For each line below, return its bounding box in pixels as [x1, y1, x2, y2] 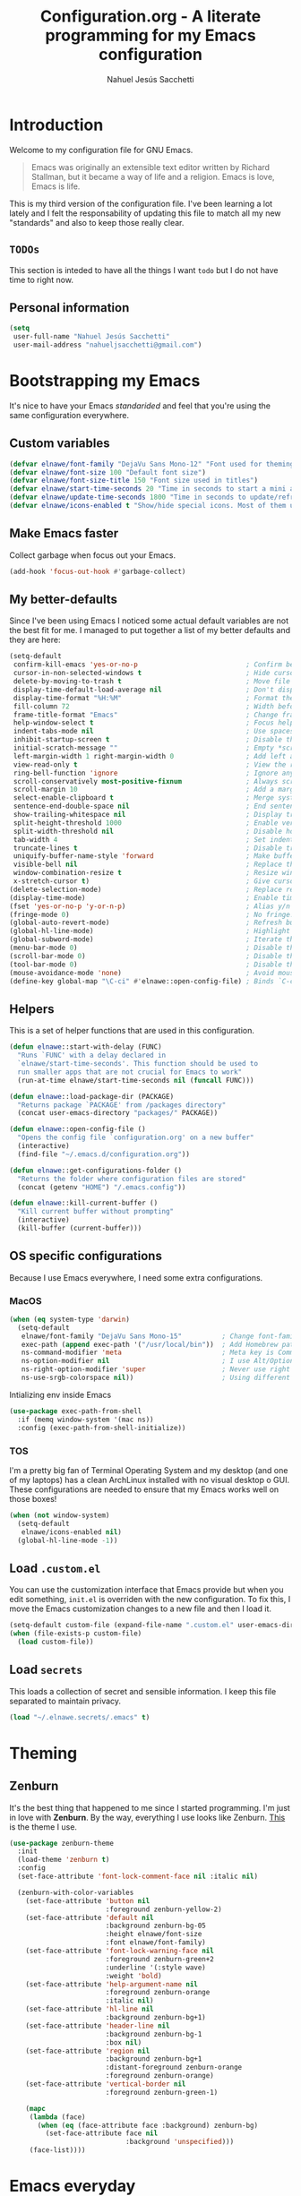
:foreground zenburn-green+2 [105, 1954, 215, 1963]
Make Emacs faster [9, 526, 119, 541]
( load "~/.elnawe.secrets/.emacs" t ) [9, 1712, 150, 1721]
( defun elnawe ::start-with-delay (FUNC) [9, 1042, 163, 1051]
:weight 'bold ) [105, 1971, 163, 1980]
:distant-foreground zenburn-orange [105, 2063, 243, 2072]
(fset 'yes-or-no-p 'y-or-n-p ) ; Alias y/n [9, 902, 291, 911]
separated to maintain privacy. [9, 1695, 122, 1706]
